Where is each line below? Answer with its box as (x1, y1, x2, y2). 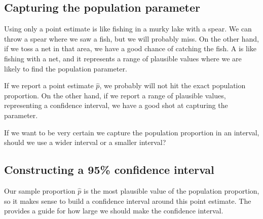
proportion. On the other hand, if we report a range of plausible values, (4, 90, 226, 100)
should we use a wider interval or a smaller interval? (4, 137, 166, 148)
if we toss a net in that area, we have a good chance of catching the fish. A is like (4, 43, 257, 54)
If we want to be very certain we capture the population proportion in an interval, (4, 127, 259, 137)
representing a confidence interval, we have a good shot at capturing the (4, 100, 228, 111)
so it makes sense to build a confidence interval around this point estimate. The (4, 195, 251, 206)
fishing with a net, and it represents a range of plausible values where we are (4, 53, 242, 63)
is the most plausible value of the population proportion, (83, 185, 259, 196)
